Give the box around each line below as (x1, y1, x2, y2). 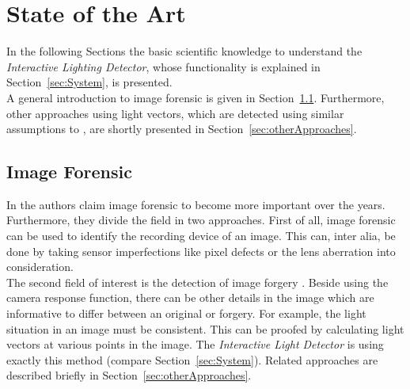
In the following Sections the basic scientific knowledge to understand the (6, 43, 363, 59)
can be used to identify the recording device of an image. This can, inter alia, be (6, 227, 396, 244)
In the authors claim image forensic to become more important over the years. (6, 196, 385, 212)
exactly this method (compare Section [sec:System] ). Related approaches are (6, 351, 378, 368)
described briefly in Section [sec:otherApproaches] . (6, 367, 252, 383)
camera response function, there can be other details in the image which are (6, 289, 374, 306)
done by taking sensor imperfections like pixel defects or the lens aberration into (6, 242, 396, 259)
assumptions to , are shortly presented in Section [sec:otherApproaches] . (6, 120, 357, 137)
